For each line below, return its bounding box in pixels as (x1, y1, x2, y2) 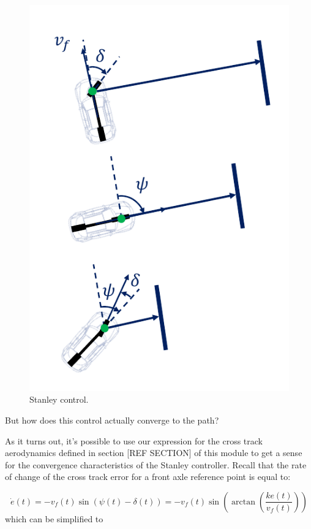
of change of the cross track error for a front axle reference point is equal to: (5, 470, 291, 483)
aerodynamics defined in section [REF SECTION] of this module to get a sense (5, 446, 302, 459)
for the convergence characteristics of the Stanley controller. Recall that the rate (5, 458, 307, 471)
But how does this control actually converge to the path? (5, 413, 219, 426)
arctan (231, 497, 256, 506)
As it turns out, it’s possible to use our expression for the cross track (5, 434, 263, 447)
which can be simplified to (5, 512, 103, 525)
